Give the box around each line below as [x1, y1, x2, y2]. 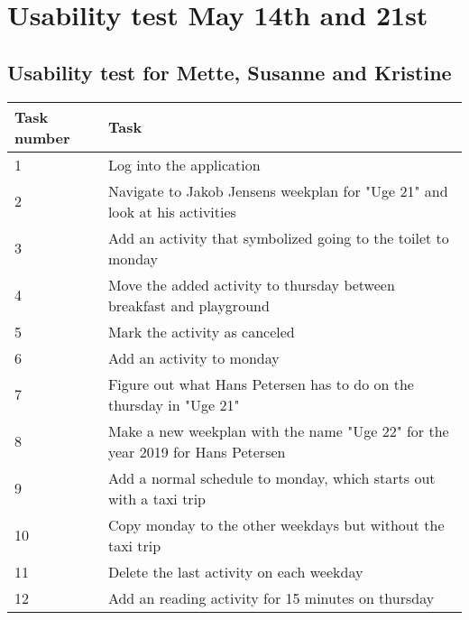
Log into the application [107, 153, 261, 175]
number [14, 126, 70, 148]
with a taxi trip [107, 487, 206, 509]
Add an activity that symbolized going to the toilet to [107, 227, 449, 248]
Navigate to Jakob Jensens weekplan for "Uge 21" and [107, 180, 448, 201]
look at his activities [107, 200, 236, 222]
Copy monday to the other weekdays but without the [107, 514, 445, 535]
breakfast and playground [107, 294, 270, 316]
